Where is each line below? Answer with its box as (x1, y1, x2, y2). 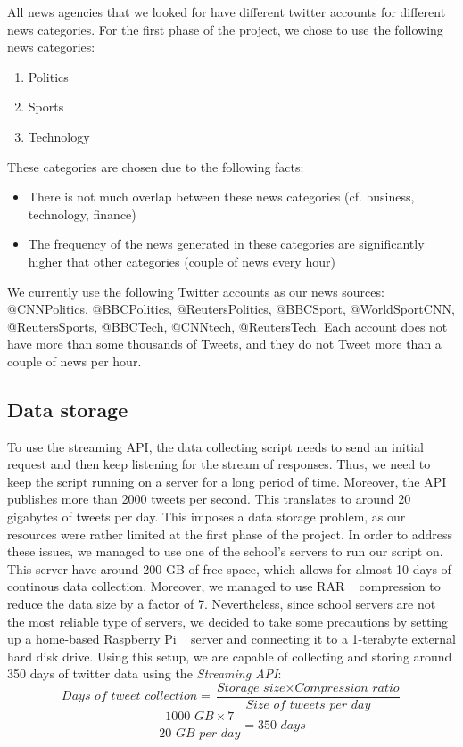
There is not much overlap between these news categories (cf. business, (28, 187, 415, 206)
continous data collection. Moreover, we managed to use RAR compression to (7, 577, 441, 595)
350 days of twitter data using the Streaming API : (7, 664, 282, 683)
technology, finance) (28, 204, 136, 223)
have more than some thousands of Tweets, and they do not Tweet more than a (7, 334, 442, 353)
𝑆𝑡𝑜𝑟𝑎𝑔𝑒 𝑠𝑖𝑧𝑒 (217, 682, 285, 695)
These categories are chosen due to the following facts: (7, 157, 304, 176)
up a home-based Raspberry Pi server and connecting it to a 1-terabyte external (7, 629, 456, 648)
